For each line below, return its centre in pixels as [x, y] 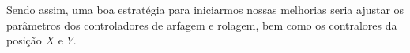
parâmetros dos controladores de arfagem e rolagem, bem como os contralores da [202, 25]
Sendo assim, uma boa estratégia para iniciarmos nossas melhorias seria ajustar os [205, 9]
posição [24, 40]
